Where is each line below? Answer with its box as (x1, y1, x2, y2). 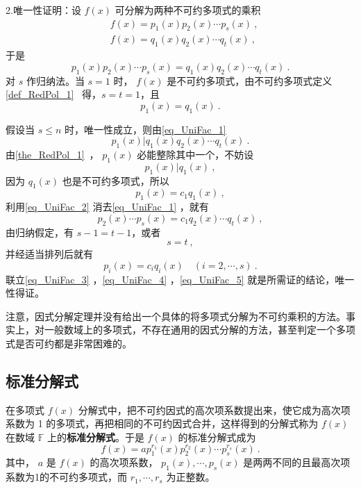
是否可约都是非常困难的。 (15, 335, 132, 350)
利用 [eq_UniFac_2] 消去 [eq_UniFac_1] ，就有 (6, 199, 209, 214)
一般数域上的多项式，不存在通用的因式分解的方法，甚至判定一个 (44, 322, 336, 337)
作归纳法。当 (26, 73, 85, 88)
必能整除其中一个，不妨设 (137, 147, 254, 162)
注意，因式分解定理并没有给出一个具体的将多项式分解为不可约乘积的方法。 (6, 308, 346, 323)
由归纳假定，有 (6, 224, 74, 239)
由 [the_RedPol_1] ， (6, 147, 99, 162)
